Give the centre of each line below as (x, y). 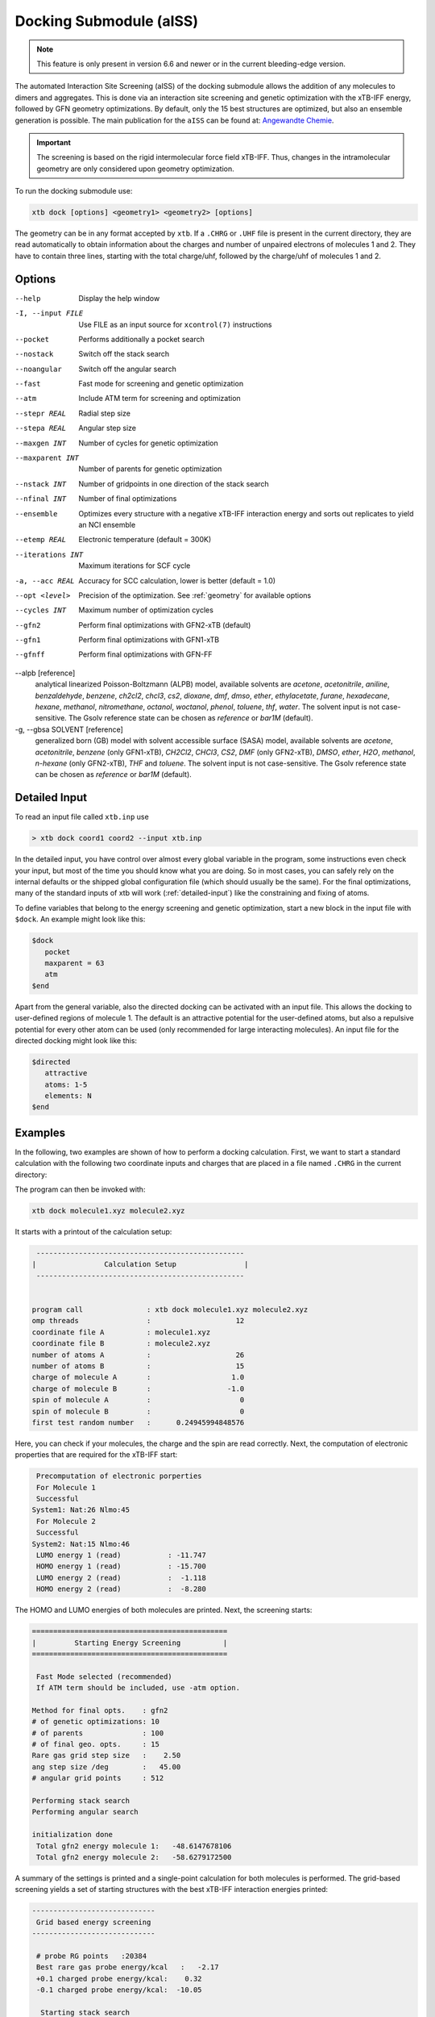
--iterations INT (49, 554)
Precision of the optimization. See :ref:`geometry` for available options (195, 595)
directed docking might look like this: (76, 1040)
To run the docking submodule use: (74, 191)
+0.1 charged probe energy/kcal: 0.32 (119, 1978)
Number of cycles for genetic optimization (149, 443)
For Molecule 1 (66, 1487)
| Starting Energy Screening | (130, 1643)
